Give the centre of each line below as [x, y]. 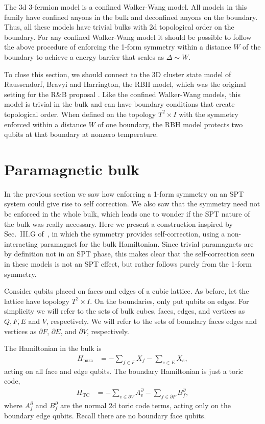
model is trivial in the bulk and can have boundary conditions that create [119, 104]
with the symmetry [209, 114]
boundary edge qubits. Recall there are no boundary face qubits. [105, 415]
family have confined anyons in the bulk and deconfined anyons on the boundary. [131, 17]
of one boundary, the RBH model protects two [170, 124]
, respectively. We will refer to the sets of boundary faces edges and [151, 321]
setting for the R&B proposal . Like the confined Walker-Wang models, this [123, 94]
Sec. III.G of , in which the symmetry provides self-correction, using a [115, 234]
